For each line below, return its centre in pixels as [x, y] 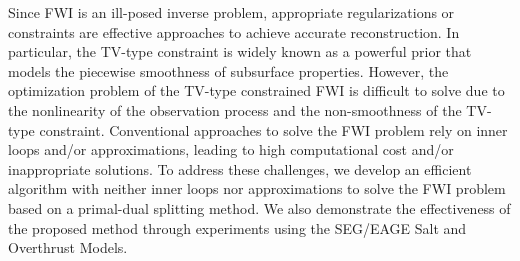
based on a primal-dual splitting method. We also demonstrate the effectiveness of [259, 207]
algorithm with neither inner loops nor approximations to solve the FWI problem [257, 188]
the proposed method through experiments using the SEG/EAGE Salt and [237, 227]
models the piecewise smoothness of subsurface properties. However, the [228, 70]
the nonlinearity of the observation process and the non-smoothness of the [235, 109]
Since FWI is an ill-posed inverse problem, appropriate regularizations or [231, 12]
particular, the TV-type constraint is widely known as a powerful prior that [240, 51]
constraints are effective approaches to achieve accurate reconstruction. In [234, 31]
